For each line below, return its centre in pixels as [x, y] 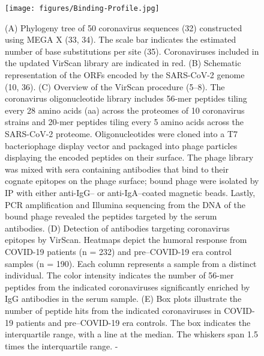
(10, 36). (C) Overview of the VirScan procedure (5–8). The [115, 86]
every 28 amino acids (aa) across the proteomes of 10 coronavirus [125, 110]
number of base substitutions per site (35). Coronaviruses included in [132, 51]
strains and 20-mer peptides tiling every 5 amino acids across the [124, 122]
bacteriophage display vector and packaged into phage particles [121, 145]
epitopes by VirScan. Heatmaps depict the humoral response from [126, 240]
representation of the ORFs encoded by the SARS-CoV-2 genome [125, 75]
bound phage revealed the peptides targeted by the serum [111, 216]
